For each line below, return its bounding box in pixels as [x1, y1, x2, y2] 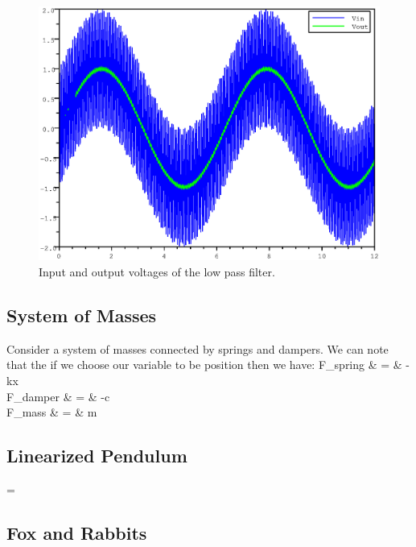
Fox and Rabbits [6, 520, 147, 545]
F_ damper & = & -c [6, 387, 110, 404]
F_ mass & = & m [6, 404, 97, 421]
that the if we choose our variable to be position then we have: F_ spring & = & [6, 356, 402, 373]
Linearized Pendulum [6, 443, 187, 468]
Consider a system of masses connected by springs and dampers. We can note [6, 340, 389, 357]
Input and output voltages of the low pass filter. [39, 263, 275, 280]
